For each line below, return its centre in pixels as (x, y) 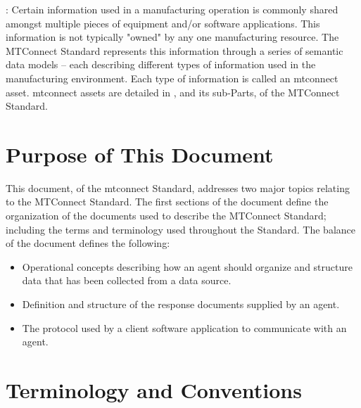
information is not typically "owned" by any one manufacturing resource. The (172, 37)
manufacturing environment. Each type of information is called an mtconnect (172, 78)
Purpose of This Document (140, 154)
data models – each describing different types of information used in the (161, 64)
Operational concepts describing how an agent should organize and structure (187, 266)
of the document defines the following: (88, 243)
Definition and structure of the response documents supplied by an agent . (181, 304)
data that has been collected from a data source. (127, 280)
